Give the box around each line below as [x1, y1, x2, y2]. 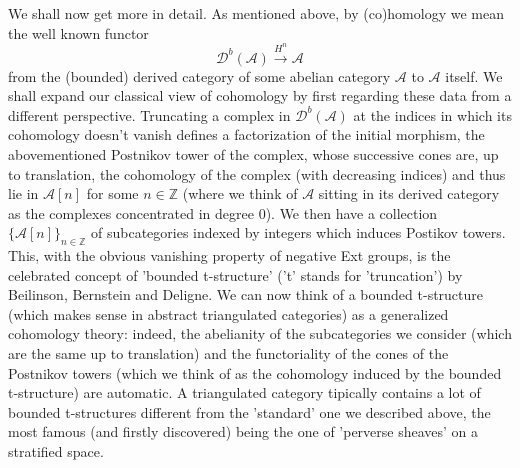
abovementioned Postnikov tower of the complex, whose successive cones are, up [8, 143, 499, 164]
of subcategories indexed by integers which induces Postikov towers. [91, 222, 506, 243]
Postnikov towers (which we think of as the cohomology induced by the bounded [8, 362, 502, 383]
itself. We [445, 65, 503, 86]
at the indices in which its [353, 104, 512, 125]
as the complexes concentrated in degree [8, 202, 254, 223]
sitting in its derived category [318, 183, 500, 204]
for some [86, 183, 139, 204]
